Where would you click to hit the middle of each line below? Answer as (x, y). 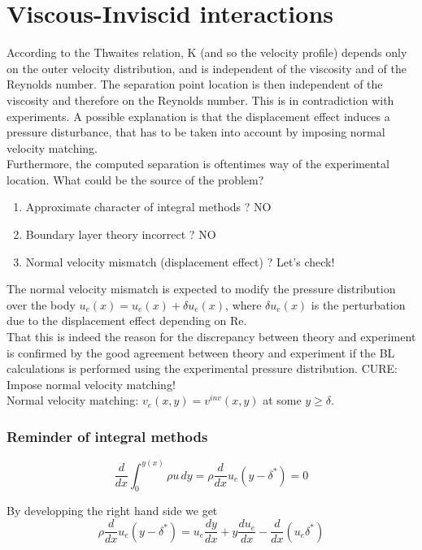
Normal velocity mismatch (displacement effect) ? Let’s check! (180, 261)
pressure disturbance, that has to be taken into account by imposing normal (196, 132)
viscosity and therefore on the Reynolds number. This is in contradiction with (200, 100)
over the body (41, 304)
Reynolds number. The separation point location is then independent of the (195, 84)
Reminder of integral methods (107, 436)
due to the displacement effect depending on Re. (127, 320)
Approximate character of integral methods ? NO (148, 207)
